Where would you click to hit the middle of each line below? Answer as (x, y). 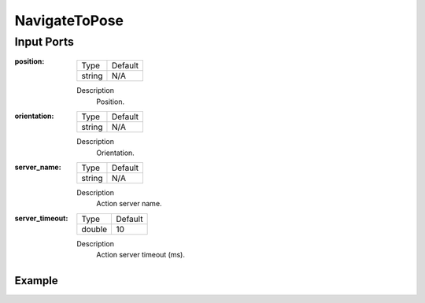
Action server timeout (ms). (140, 255)
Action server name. (129, 204)
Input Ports (44, 42)
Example (36, 281)
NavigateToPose (69, 20)
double (94, 229)
